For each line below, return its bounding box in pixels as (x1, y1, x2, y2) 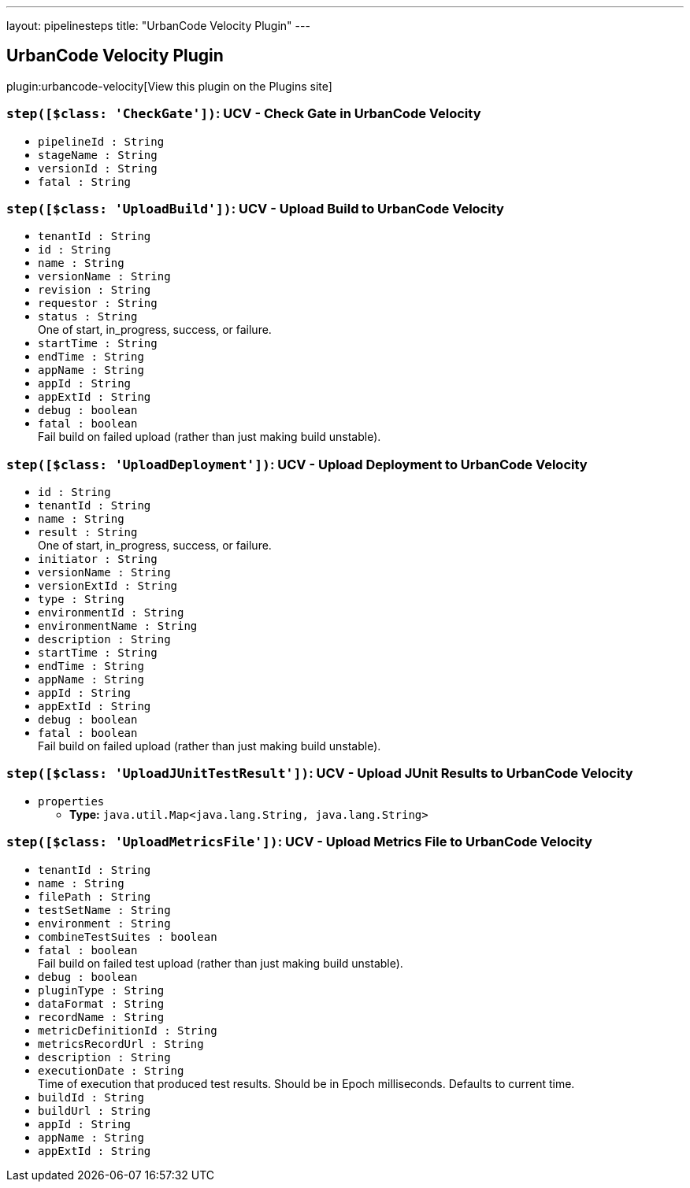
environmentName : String (38, 620, 198, 633)
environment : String (38, 916, 171, 930)
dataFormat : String (38, 997, 165, 1010)
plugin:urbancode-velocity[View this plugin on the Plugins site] (6, 79, 332, 93)
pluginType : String (38, 983, 165, 997)
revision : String (38, 283, 151, 297)
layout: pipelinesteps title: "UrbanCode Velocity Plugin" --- (6, 19, 310, 32)
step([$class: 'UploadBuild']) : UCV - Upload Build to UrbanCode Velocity (6, 200, 504, 217)
